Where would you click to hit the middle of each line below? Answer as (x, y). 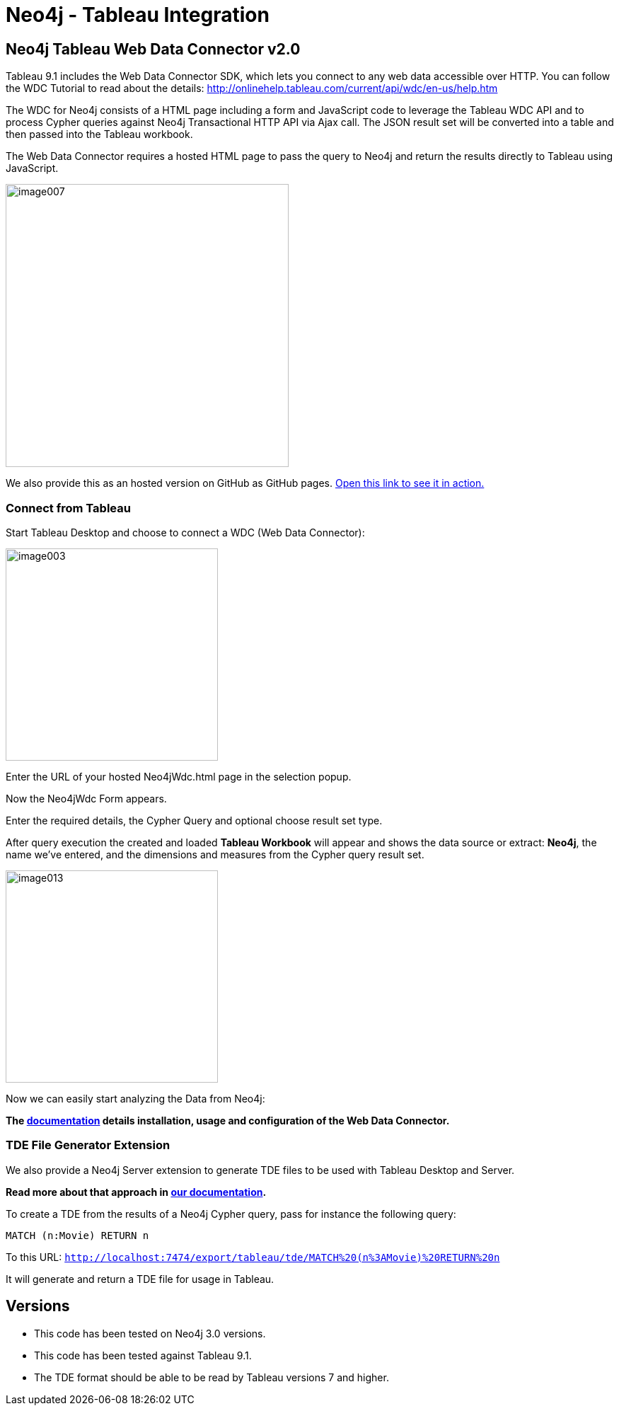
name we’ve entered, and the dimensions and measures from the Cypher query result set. (215, 854)
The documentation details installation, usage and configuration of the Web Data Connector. (228, 1120)
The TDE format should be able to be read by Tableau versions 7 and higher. (212, 1377)
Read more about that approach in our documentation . (136, 1192)
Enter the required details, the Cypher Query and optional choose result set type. (194, 820)
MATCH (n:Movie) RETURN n (77, 1235)
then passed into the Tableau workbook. (99, 134)
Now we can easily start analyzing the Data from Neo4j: (135, 1098)
